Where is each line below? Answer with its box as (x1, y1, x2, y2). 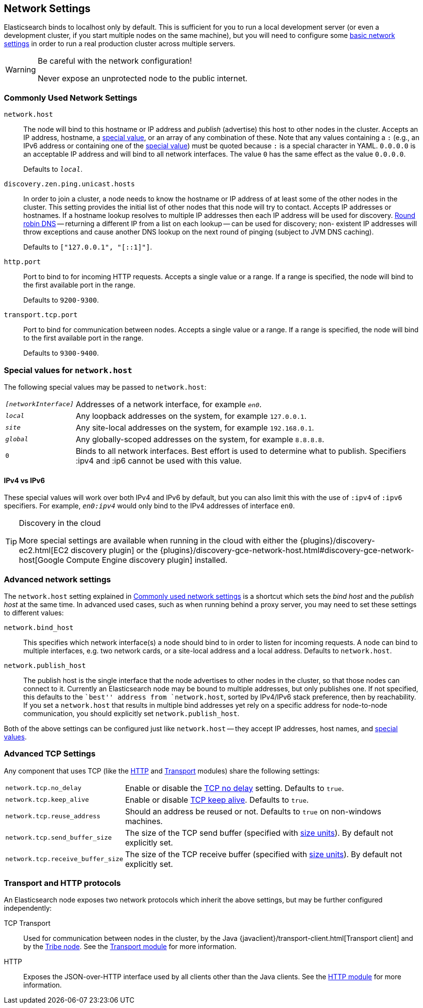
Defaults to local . (23, 165, 83, 174)
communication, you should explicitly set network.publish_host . (23, 709, 239, 718)
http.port (4, 258, 41, 266)
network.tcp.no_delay (5, 784, 82, 792)
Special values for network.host (4, 365, 133, 375)
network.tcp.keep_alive (5, 796, 89, 804)
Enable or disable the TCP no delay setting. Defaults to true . (125, 783, 344, 793)
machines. (125, 816, 163, 826)
